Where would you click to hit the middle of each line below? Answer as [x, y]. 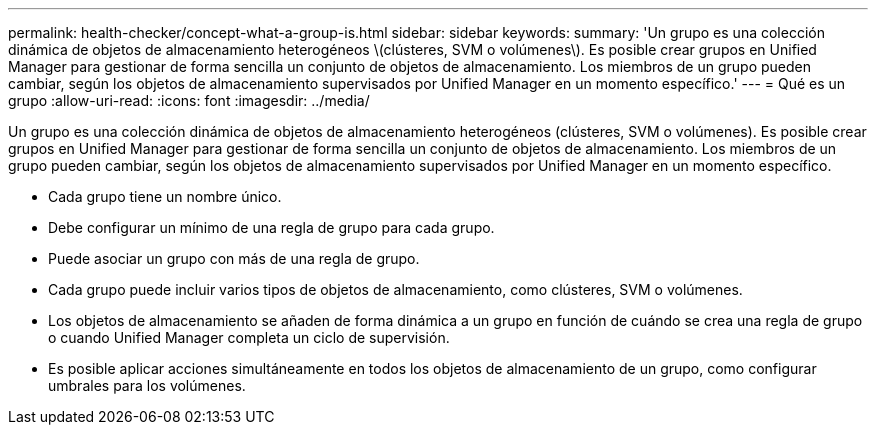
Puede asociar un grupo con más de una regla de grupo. [234, 258]
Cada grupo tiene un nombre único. [165, 196]
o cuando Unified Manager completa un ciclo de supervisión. [249, 337]
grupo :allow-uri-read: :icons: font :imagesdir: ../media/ [189, 100]
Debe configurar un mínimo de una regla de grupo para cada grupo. [271, 227]
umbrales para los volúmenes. [147, 385]
